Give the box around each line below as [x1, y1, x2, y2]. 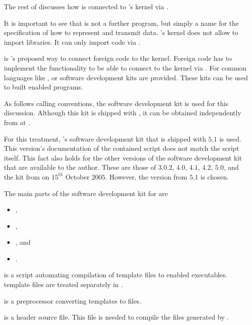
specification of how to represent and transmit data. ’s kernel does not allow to [4, 27, 238, 37]
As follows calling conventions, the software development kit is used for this [4, 98, 229, 108]
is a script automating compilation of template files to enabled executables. [4, 270, 227, 280]
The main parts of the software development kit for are [4, 188, 168, 198]
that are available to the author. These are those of [4, 162, 156, 172]
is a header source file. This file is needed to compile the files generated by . [4, 312, 229, 322]
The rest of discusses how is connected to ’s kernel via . [4, 1, 168, 11]
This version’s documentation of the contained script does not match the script [4, 143, 239, 153]
